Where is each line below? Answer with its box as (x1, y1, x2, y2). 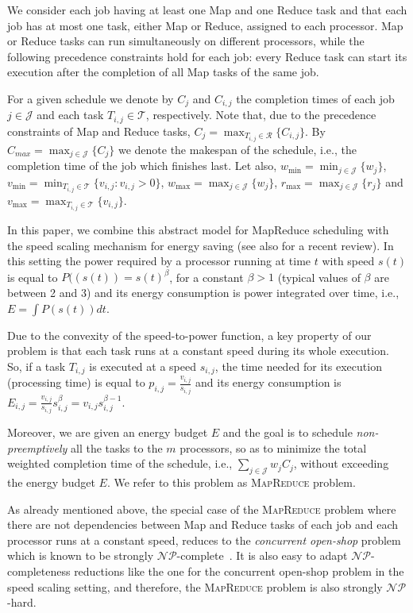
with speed (322, 253, 375, 269)
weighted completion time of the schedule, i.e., (7, 455, 233, 472)
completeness (7, 563, 71, 580)
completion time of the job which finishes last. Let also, (7, 157, 277, 174)
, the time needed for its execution (214, 357, 382, 374)
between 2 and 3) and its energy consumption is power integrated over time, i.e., (7, 283, 399, 300)
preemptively (7, 439, 68, 456)
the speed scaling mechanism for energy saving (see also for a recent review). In (7, 237, 394, 253)
